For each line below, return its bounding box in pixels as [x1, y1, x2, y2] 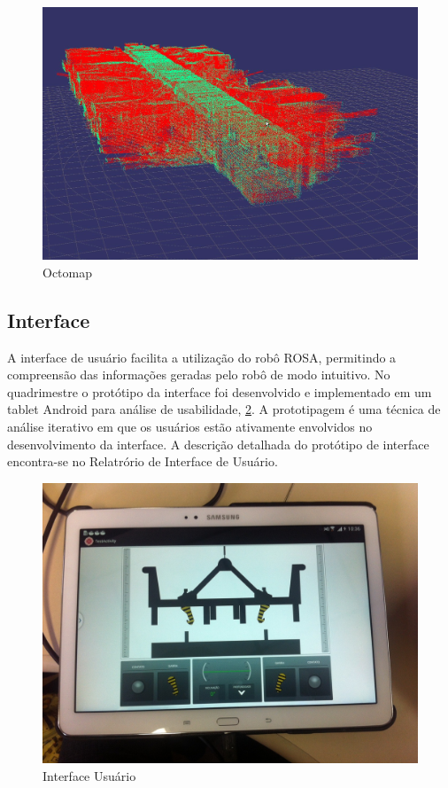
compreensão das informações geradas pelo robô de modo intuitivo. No [7, 365, 390, 384]
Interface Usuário [42, 766, 136, 784]
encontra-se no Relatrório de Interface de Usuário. [7, 452, 278, 471]
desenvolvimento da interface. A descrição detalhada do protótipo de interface [7, 434, 429, 453]
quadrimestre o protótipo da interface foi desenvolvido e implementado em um [7, 382, 432, 401]
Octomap [42, 262, 92, 281]
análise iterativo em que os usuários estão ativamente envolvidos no [7, 417, 373, 436]
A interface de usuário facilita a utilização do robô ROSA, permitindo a [7, 347, 397, 366]
